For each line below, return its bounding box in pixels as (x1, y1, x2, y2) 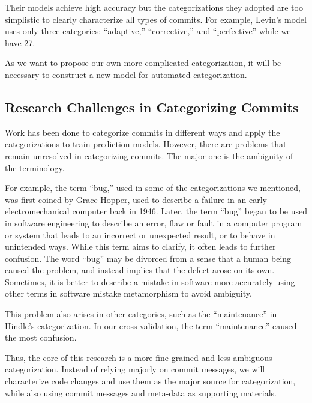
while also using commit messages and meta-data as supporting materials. (5, 386, 277, 399)
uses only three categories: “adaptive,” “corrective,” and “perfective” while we (5, 25, 291, 37)
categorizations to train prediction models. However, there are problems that (5, 138, 287, 150)
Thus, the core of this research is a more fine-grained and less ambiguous (5, 351, 272, 363)
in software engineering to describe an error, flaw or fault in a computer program (5, 216, 302, 229)
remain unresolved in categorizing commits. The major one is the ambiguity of (5, 149, 293, 162)
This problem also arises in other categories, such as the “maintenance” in (5, 308, 277, 320)
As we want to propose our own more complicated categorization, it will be (5, 56, 281, 69)
